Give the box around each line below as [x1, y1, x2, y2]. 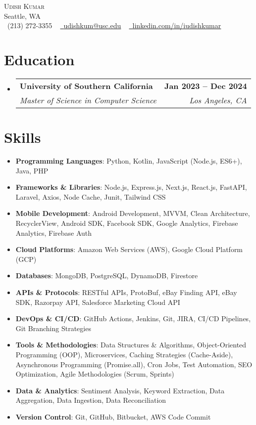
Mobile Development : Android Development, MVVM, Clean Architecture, [15, 208, 250, 218]
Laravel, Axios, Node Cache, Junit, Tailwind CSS [15, 191, 166, 202]
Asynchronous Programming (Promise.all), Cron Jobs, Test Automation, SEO [15, 359, 253, 369]
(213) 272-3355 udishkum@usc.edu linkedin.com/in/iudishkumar [7, 20, 221, 31]
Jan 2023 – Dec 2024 [164, 80, 247, 91]
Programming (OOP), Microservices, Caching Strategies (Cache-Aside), [15, 349, 233, 359]
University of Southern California [19, 80, 153, 91]
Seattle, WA [4, 10, 41, 21]
